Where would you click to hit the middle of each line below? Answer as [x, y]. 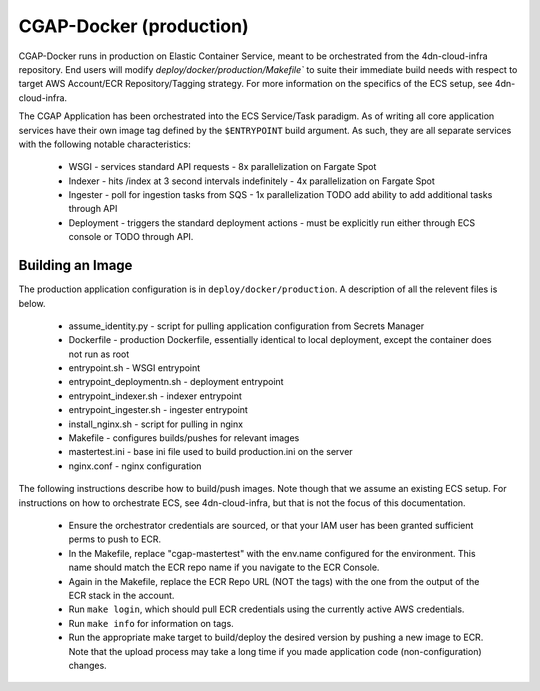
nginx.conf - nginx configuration [135, 466]
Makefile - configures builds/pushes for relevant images [184, 438]
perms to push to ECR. [115, 539]
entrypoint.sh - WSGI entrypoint [134, 368]
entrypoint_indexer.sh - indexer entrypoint [155, 396]
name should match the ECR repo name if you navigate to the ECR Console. [224, 567]
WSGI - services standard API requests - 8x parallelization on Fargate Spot [222, 167]
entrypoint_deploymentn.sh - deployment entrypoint [176, 382]
